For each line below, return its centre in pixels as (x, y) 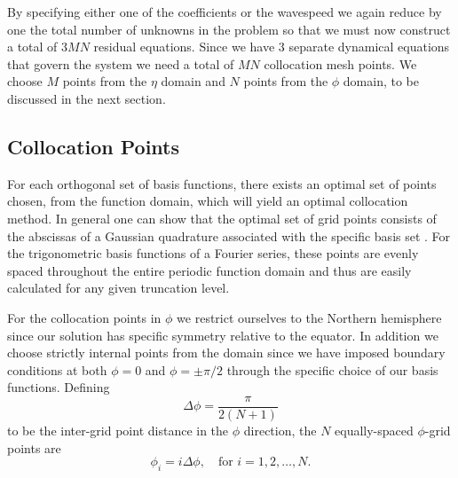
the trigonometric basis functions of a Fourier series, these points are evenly (213, 253)
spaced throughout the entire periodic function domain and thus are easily (209, 270)
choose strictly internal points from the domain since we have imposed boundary (226, 353)
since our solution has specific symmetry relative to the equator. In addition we (223, 335)
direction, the (280, 430)
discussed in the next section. (87, 98)
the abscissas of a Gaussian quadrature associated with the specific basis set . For (229, 235)
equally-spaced (374, 430)
